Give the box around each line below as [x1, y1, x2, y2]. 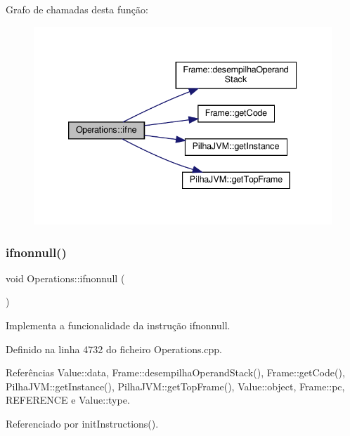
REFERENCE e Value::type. [6, 392, 130, 407]
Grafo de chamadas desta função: [6, 2, 148, 16]
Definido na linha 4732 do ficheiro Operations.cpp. [6, 341, 223, 356]
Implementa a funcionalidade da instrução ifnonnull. [6, 318, 231, 333]
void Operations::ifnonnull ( [6, 270, 125, 285]
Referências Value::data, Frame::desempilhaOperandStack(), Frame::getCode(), [6, 365, 345, 380]
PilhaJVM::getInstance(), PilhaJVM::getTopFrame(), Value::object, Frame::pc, [6, 378, 345, 393]
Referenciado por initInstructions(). [6, 416, 159, 431]
